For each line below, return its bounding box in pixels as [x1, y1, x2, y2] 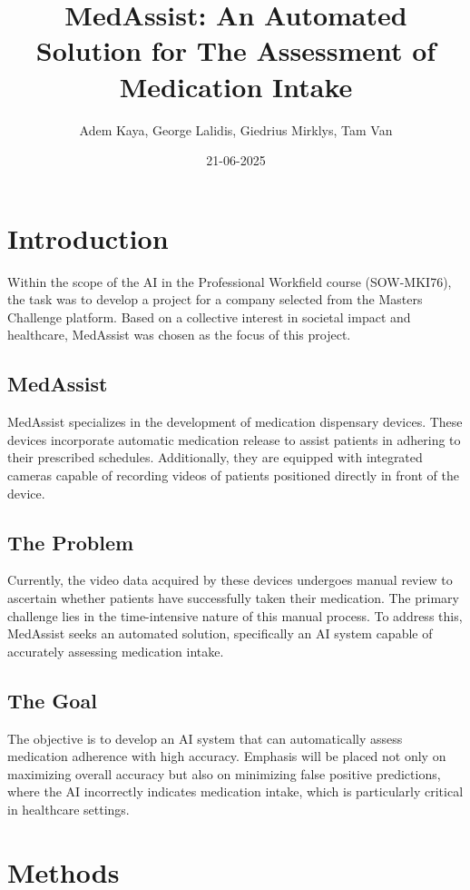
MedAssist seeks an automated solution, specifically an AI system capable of [7, 624, 433, 643]
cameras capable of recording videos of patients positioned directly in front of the [7, 465, 459, 484]
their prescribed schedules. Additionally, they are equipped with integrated [7, 448, 423, 467]
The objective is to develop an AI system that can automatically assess [7, 728, 403, 747]
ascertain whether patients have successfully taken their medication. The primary [7, 588, 459, 607]
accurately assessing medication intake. [7, 641, 224, 660]
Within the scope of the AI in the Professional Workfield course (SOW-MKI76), [7, 272, 452, 291]
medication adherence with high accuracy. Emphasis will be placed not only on [7, 747, 446, 766]
